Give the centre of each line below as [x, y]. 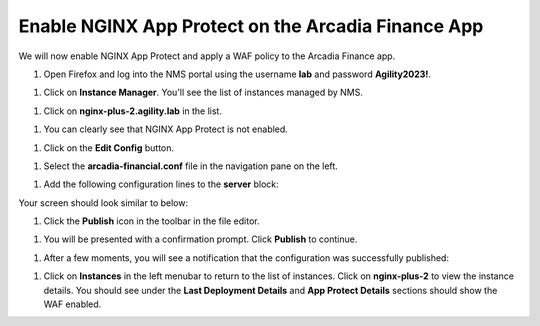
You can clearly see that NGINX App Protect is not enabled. [166, 129]
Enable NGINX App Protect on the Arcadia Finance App [251, 26]
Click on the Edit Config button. [109, 147]
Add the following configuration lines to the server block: [161, 184]
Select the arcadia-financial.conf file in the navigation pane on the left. [191, 166]
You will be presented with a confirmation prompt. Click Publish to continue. [200, 239]
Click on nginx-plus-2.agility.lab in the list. [132, 111]
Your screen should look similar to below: [103, 202]
